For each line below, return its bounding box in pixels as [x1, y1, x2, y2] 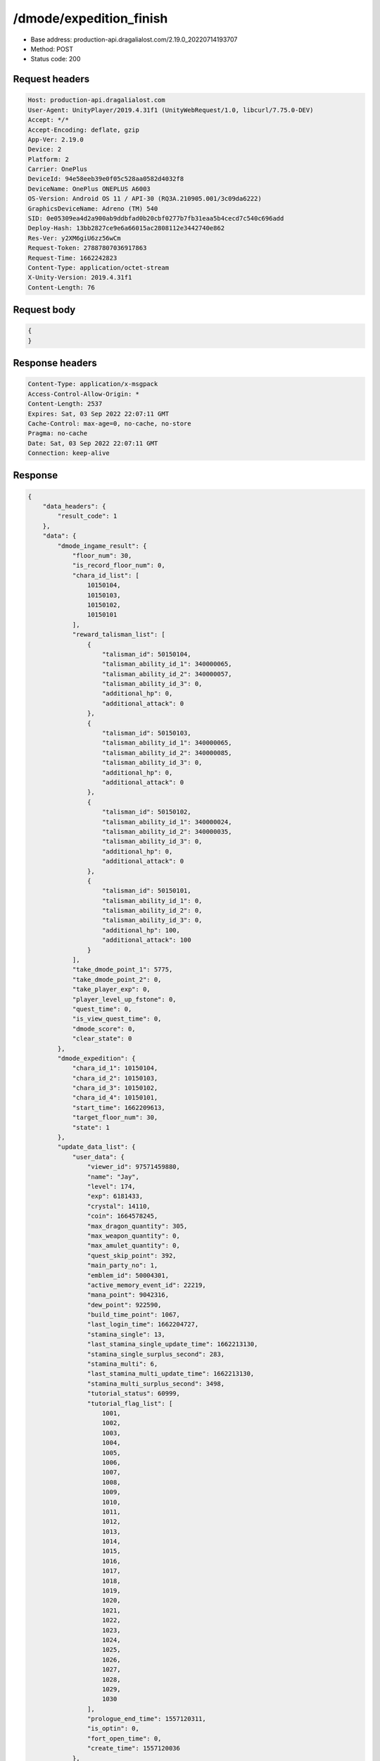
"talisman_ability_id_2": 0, [102, 907, 203, 915]
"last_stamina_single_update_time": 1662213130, [87, 1340, 258, 1348]
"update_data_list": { [57, 1143, 137, 1151]
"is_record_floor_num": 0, [72, 561, 165, 570]
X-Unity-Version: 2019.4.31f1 [27, 273, 132, 282]
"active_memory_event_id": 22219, [87, 1281, 207, 1289]
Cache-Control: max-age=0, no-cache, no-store [27, 419, 191, 428]
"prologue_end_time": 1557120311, [87, 1715, 207, 1723]
